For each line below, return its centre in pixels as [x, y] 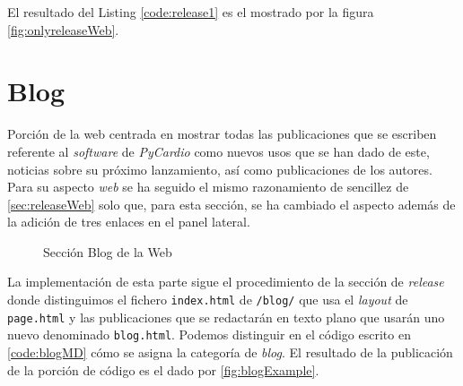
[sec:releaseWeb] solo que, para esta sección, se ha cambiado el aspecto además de [231, 204]
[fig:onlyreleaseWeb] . [63, 29]
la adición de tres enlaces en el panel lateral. [129, 222]
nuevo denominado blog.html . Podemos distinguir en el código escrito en [209, 335]
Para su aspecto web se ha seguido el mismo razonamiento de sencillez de [208, 187]
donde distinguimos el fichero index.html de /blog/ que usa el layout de [208, 300]
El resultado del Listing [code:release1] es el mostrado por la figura [191, 12]
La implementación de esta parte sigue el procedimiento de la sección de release [226, 282]
